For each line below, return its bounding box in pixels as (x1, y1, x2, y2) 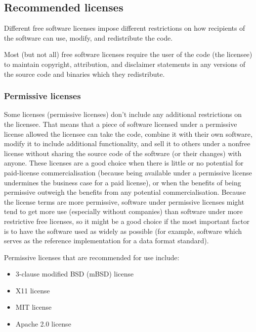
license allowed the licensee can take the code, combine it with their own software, (4, 128, 253, 139)
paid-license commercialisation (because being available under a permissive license (4, 167, 252, 177)
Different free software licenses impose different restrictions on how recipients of (4, 23, 245, 33)
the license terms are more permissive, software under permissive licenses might (4, 196, 245, 207)
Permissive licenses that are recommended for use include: (4, 252, 179, 262)
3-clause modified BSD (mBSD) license (15, 269, 134, 279)
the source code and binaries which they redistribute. (4, 68, 165, 79)
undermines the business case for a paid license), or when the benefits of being (4, 177, 241, 187)
